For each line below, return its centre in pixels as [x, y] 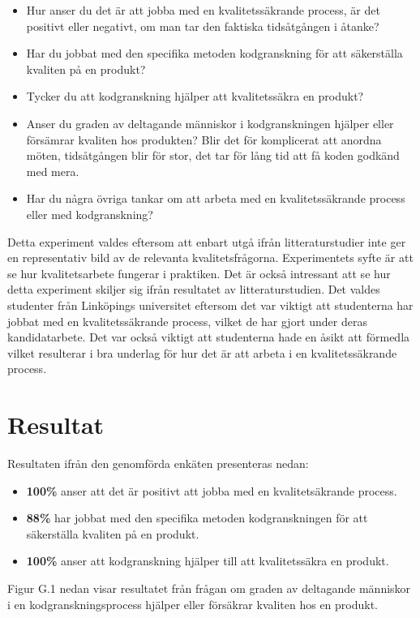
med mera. [53, 171]
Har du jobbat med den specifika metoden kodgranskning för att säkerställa [214, 53]
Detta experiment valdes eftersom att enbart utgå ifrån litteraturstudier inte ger [207, 241]
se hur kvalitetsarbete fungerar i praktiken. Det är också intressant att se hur [199, 273]
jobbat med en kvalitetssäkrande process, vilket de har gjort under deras [187, 321]
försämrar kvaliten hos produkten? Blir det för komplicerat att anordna [204, 139]
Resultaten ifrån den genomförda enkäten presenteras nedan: [158, 463]
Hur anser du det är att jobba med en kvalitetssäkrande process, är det [203, 10]
